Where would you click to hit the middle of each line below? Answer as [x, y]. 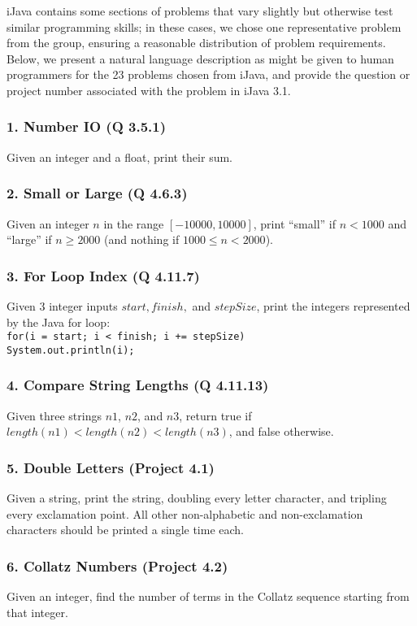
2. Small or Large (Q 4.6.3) [97, 193]
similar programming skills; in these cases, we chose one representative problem [204, 26]
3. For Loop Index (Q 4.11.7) [103, 275]
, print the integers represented [333, 306]
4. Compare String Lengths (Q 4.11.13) [138, 385]
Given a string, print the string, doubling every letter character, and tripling [197, 498]
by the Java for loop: [59, 322]
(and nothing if [142, 239]
